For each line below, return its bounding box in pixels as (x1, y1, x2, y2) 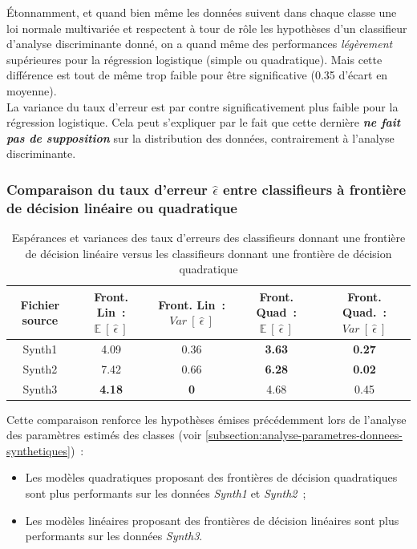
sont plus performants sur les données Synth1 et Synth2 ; (25, 485, 306, 502)
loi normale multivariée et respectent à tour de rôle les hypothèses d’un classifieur (6, 19, 407, 36)
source (22, 312, 59, 329)
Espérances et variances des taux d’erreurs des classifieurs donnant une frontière (11, 229, 406, 246)
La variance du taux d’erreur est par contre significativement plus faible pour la (6, 98, 399, 115)
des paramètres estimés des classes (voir (6, 426, 202, 443)
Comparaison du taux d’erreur (6, 179, 208, 199)
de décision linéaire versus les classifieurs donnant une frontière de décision (25, 244, 392, 261)
